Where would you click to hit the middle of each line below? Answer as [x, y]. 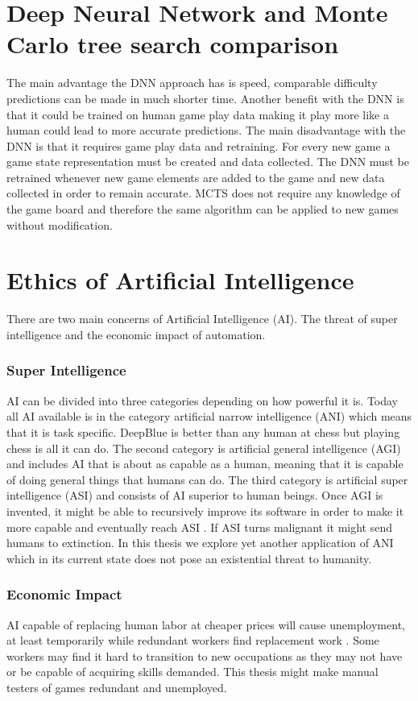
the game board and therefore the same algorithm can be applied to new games [203, 209]
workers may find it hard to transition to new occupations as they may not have [205, 655]
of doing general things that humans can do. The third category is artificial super [207, 479]
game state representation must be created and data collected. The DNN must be [208, 162]
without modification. [60, 224]
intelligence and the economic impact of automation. [136, 334]
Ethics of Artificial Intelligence [180, 280]
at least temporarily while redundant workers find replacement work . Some [193, 640]
